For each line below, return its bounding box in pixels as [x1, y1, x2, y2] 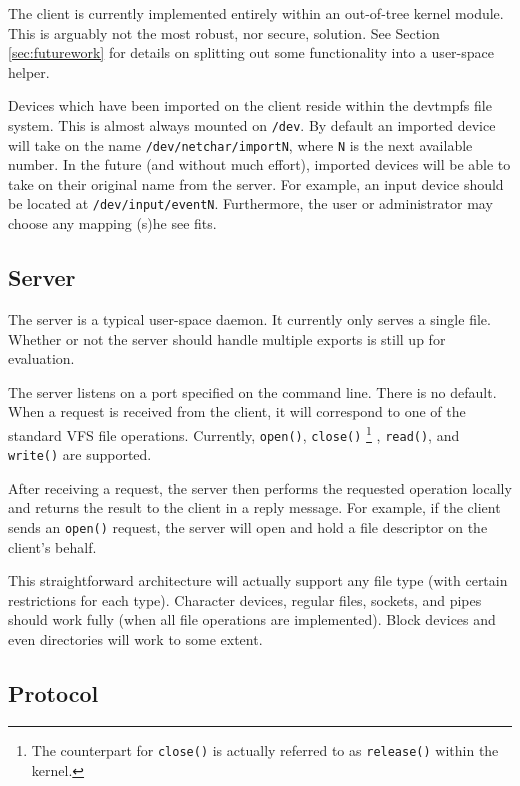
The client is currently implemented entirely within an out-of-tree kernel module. [8, 3, 504, 23]
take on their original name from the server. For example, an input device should [8, 173, 504, 194]
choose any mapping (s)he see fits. [8, 213, 217, 234]
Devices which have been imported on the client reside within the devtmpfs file [8, 95, 492, 116]
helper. [8, 61, 50, 82]
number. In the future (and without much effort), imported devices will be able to [8, 154, 511, 175]
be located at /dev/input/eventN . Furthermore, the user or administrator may [8, 193, 493, 214]
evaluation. [8, 348, 75, 369]
